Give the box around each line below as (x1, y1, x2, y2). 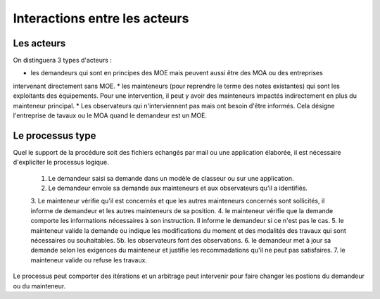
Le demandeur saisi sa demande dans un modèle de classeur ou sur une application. (48, 174, 295, 182)
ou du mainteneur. (13, 281, 66, 290)
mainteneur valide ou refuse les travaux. (30, 255, 148, 264)
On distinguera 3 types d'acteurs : (13, 56, 113, 65)
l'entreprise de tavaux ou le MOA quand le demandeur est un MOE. (13, 111, 208, 120)
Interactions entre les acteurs (13, 11, 189, 26)
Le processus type (13, 129, 96, 141)
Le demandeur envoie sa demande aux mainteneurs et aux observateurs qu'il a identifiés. (48, 184, 308, 193)
